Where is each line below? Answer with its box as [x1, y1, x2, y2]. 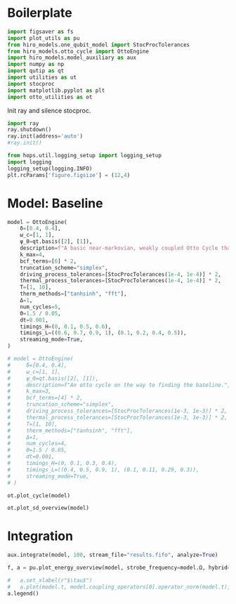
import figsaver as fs [7, 28, 74, 35]
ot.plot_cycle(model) [7, 492, 71, 499]
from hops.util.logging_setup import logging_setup [7, 152, 162, 159]
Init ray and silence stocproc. [7, 106, 91, 114]
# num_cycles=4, [7, 440, 68, 447]
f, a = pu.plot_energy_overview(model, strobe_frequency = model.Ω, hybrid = [7, 564, 231, 572]
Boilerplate [7, 5, 72, 21]
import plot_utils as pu [7, 34, 80, 41]
